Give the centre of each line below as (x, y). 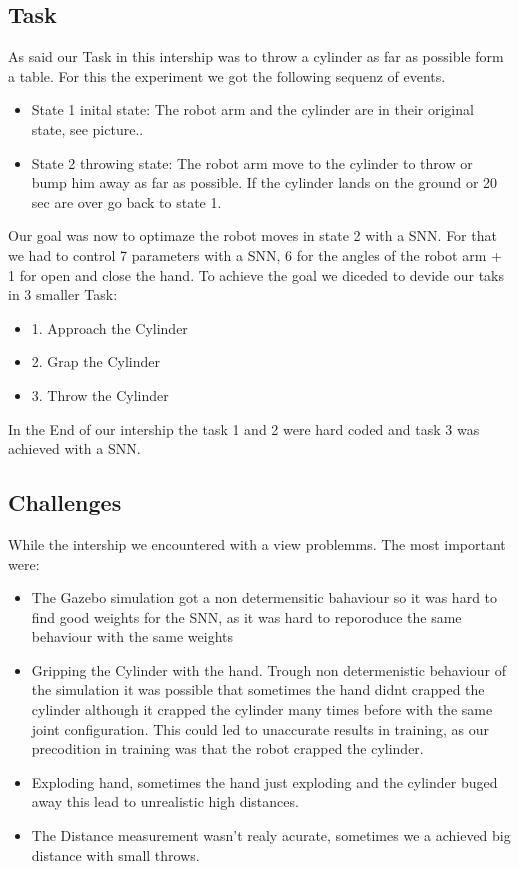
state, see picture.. (87, 128)
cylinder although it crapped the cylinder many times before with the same (262, 709)
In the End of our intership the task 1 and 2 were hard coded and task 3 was (244, 428)
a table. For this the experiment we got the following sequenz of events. (227, 75)
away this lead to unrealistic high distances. (165, 801)
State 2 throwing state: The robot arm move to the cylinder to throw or (252, 162)
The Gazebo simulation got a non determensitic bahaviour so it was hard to (264, 597)
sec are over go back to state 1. (126, 201)
